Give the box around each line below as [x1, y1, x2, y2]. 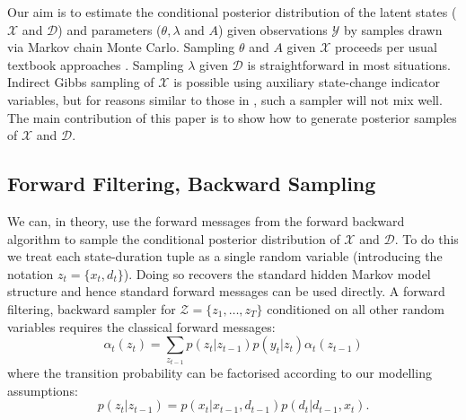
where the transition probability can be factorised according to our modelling [7, 363, 432, 382]
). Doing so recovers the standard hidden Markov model [123, 264, 431, 283]
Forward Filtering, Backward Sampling [7, 170, 376, 197]
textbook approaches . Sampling [7, 55, 184, 74]
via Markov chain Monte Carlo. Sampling [7, 38, 235, 57]
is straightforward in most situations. [247, 55, 451, 74]
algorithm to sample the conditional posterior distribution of [7, 229, 340, 248]
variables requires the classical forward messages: [7, 317, 276, 336]
